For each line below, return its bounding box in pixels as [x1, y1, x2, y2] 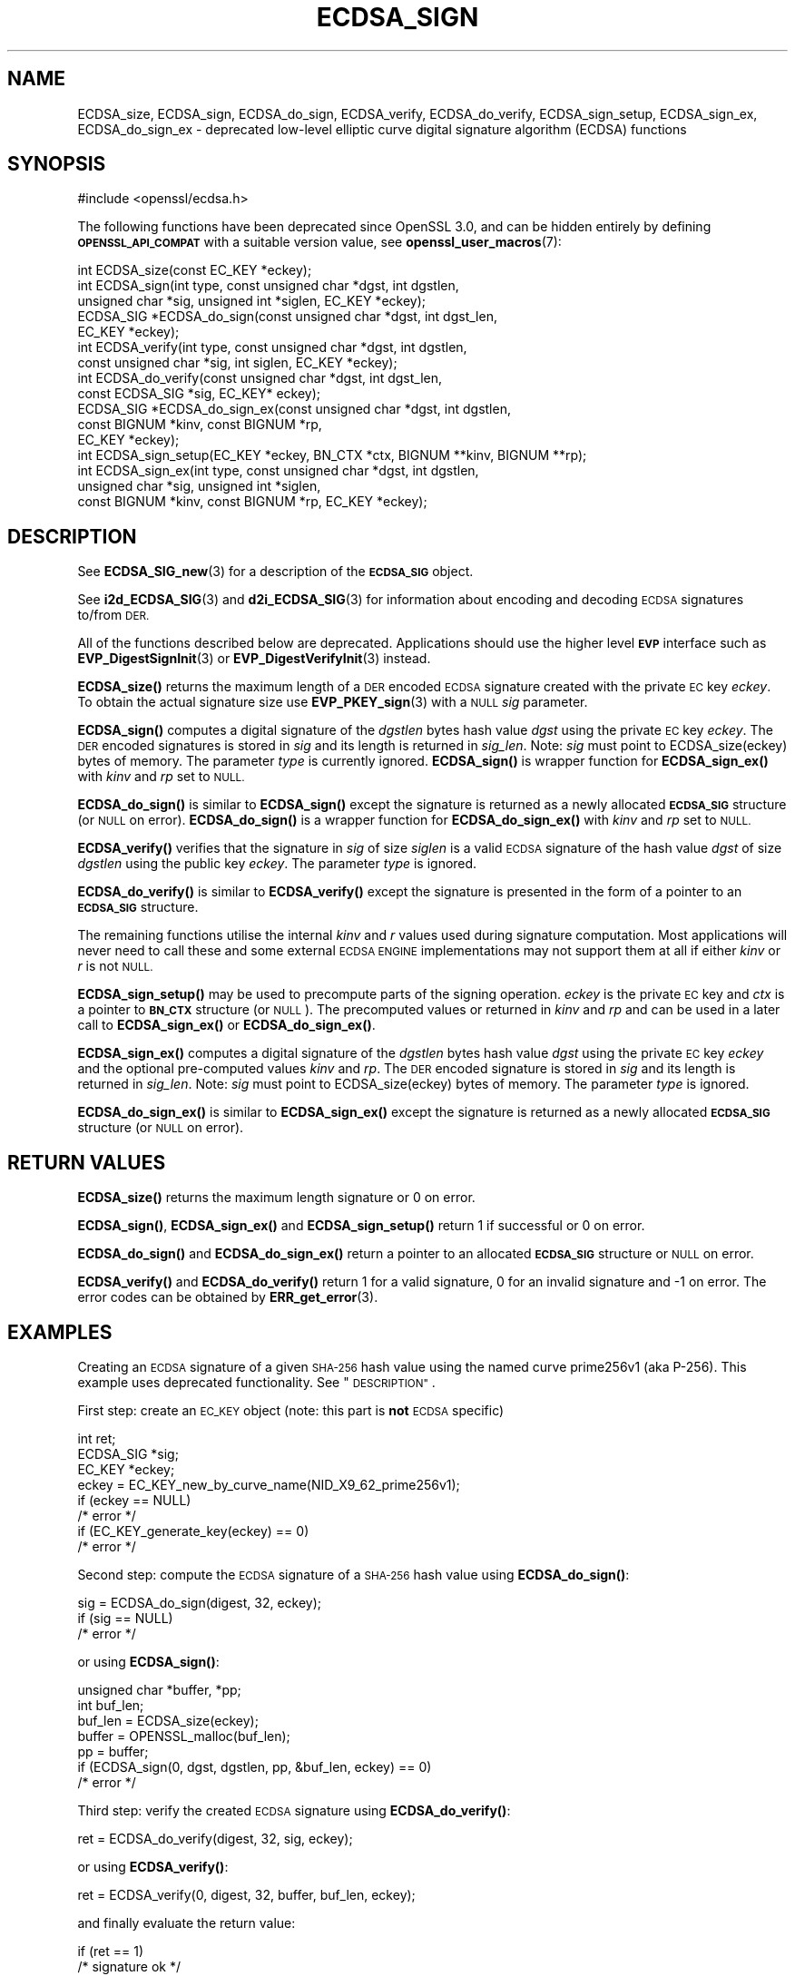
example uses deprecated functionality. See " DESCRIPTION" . [77, 1374, 436, 1390]
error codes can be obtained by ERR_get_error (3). [77, 1289, 378, 1306]
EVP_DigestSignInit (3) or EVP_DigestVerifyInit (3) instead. [77, 651, 431, 667]
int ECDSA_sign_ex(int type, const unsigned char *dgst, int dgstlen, [77, 463, 479, 479]
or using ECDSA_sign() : [77, 1653, 220, 1669]
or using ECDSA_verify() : [77, 1858, 229, 1874]
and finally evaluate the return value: [77, 1914, 296, 1931]
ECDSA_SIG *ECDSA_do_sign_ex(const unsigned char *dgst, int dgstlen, [77, 401, 511, 417]
